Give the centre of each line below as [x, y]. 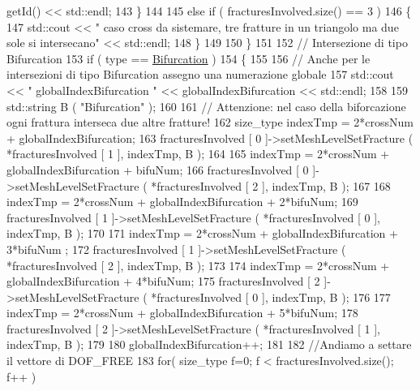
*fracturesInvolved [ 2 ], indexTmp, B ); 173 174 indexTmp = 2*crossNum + [198, 265]
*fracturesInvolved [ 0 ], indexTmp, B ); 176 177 [271, 296]
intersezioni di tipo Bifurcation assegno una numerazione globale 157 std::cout [200, 74]
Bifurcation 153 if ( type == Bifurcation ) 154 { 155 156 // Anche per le [189, 58]
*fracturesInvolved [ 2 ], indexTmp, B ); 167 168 [271, 185]
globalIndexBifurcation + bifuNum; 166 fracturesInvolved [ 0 [158, 169]
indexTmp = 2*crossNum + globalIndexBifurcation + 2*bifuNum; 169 [182, 202]
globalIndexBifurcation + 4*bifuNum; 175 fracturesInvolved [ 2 [163, 281]
